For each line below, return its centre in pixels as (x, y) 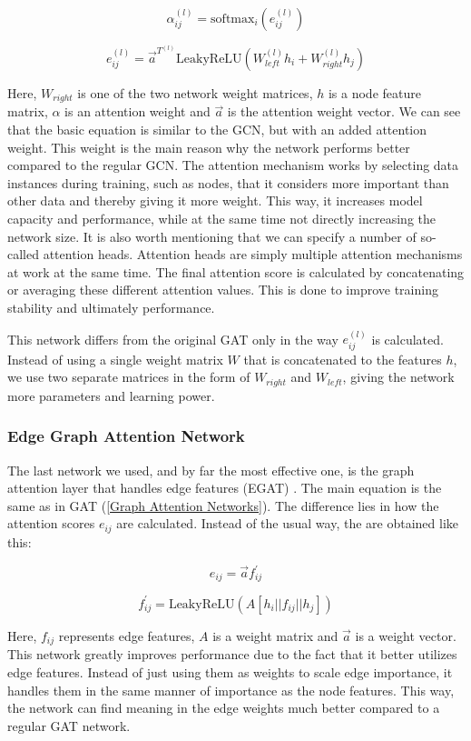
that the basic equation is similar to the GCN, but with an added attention (217, 130)
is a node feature (374, 93)
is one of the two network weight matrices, (195, 93)
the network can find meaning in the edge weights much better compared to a (224, 708)
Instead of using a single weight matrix (115, 359)
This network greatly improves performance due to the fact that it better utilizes (232, 654)
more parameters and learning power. (111, 395)
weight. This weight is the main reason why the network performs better (209, 147)
